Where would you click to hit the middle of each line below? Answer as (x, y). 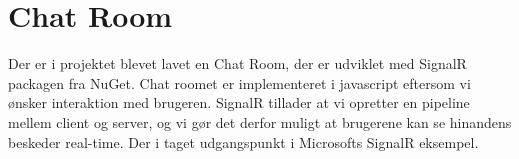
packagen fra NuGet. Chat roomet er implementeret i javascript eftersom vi (239, 82)
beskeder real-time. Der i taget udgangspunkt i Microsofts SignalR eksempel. (243, 141)
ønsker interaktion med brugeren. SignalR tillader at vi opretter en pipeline (239, 102)
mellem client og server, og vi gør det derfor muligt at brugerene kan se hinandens (260, 121)
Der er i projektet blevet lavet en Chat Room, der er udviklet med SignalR (237, 63)
